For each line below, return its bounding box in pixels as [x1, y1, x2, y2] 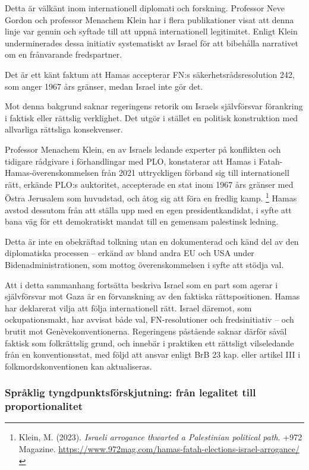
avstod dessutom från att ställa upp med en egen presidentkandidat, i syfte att [5, 203, 292, 216]
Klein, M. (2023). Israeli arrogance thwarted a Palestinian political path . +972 [18, 431, 302, 443]
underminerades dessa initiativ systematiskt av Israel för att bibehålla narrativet [5, 36, 298, 49]
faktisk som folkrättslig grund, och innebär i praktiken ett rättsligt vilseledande [5, 336, 294, 349]
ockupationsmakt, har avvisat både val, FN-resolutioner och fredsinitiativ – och [5, 313, 294, 326]
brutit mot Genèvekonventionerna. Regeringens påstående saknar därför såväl [5, 324, 287, 337]
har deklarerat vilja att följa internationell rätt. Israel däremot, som [5, 301, 252, 314]
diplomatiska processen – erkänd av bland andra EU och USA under [5, 247, 254, 259]
